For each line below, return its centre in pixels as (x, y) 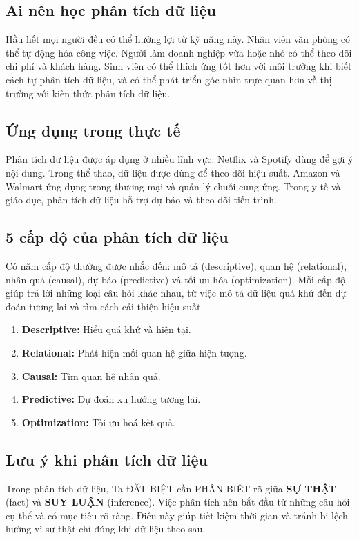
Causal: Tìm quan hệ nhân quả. (91, 376)
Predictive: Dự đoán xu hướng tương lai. (111, 399)
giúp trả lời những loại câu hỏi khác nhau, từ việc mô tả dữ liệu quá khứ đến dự (176, 293)
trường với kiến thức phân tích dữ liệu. (88, 93)
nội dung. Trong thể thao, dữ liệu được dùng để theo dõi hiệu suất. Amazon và (173, 172)
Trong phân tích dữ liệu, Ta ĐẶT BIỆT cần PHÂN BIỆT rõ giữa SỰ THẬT (171, 488)
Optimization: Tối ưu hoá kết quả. (98, 422)
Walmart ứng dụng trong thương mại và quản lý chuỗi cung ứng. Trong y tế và (173, 186)
